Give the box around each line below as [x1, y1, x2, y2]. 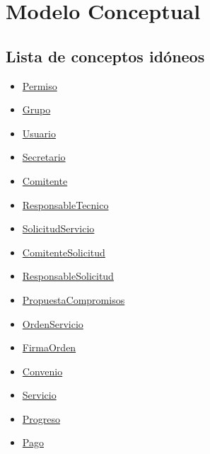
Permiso [22, 78, 57, 93]
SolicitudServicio [22, 221, 95, 236]
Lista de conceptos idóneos [6, 45, 205, 67]
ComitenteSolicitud [22, 244, 105, 259]
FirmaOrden [22, 340, 76, 355]
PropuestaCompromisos [22, 292, 125, 307]
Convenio [22, 363, 63, 378]
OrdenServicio [22, 316, 83, 331]
